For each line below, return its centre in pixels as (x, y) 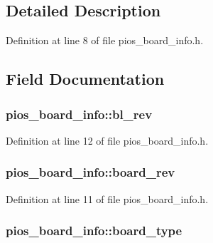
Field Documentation (85, 79)
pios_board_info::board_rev (91, 172)
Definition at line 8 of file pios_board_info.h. (105, 40)
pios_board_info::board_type (94, 231)
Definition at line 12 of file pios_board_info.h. (107, 140)
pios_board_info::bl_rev (79, 114)
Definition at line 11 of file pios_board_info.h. (107, 198)
